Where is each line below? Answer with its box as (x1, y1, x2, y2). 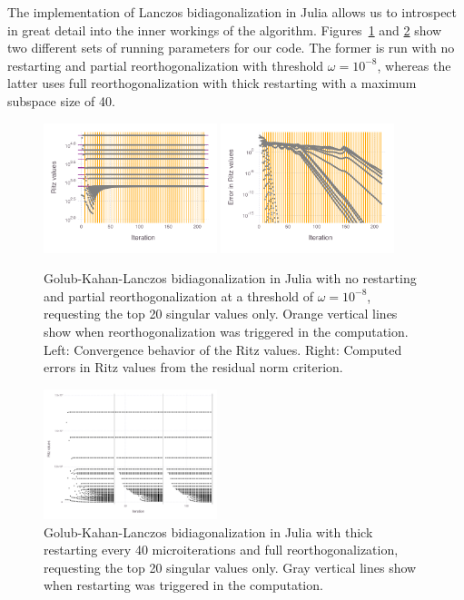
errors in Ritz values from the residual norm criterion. (44, 358, 343, 377)
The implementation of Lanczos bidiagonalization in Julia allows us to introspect (7, 3, 458, 21)
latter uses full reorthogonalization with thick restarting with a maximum (7, 74, 417, 93)
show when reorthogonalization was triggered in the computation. (44, 322, 409, 341)
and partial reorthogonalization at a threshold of (44, 286, 314, 305)
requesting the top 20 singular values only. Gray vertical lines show (44, 557, 417, 576)
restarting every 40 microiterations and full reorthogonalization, (44, 540, 399, 559)
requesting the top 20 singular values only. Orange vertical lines (44, 304, 398, 323)
